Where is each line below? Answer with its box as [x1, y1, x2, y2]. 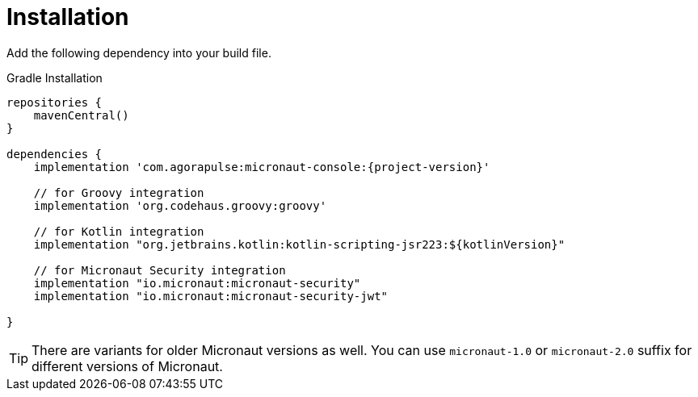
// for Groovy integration [33, 186, 204, 199]
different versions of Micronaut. [32, 357, 223, 374]
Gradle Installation [6, 70, 103, 85]
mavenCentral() [33, 108, 129, 122]
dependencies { [6, 147, 103, 161]
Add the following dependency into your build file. [6, 45, 271, 60]
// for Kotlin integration [33, 224, 204, 238]
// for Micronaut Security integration [33, 263, 286, 277]
